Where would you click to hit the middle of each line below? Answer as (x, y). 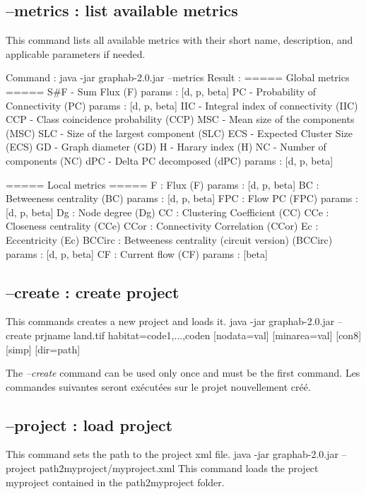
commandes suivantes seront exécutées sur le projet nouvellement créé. (158, 386)
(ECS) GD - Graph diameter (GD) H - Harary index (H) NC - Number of (166, 147)
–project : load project (89, 424)
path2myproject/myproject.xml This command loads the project (179, 468)
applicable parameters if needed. (76, 53)
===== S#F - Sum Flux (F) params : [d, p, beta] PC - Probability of (161, 91)
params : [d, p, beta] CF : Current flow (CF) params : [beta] (137, 253)
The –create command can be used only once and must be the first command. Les (183, 373)
